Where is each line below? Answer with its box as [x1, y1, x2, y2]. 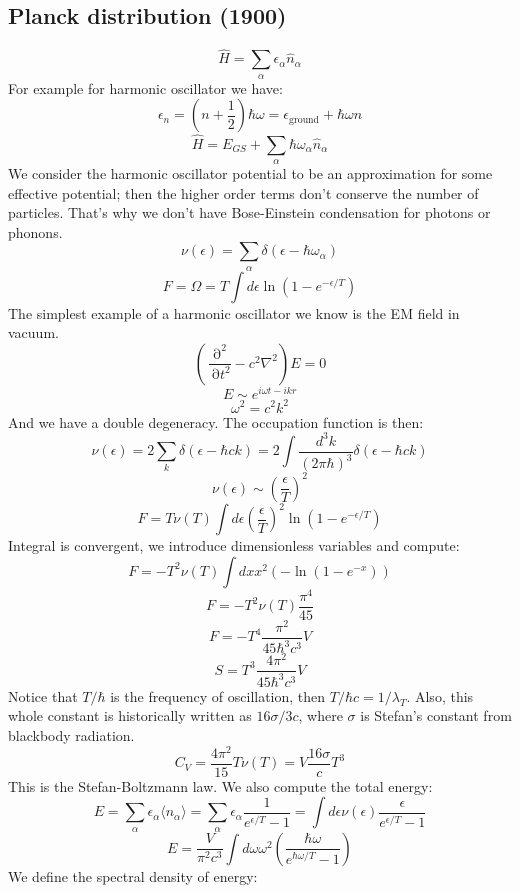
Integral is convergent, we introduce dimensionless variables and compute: [8, 535, 460, 556]
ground [289, 114, 320, 125]
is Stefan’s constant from [360, 705, 512, 726]
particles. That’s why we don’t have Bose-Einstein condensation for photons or [8, 202, 491, 223]
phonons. [8, 221, 63, 242]
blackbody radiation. [8, 724, 135, 745]
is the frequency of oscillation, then [110, 685, 326, 706]
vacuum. [8, 322, 59, 343]
